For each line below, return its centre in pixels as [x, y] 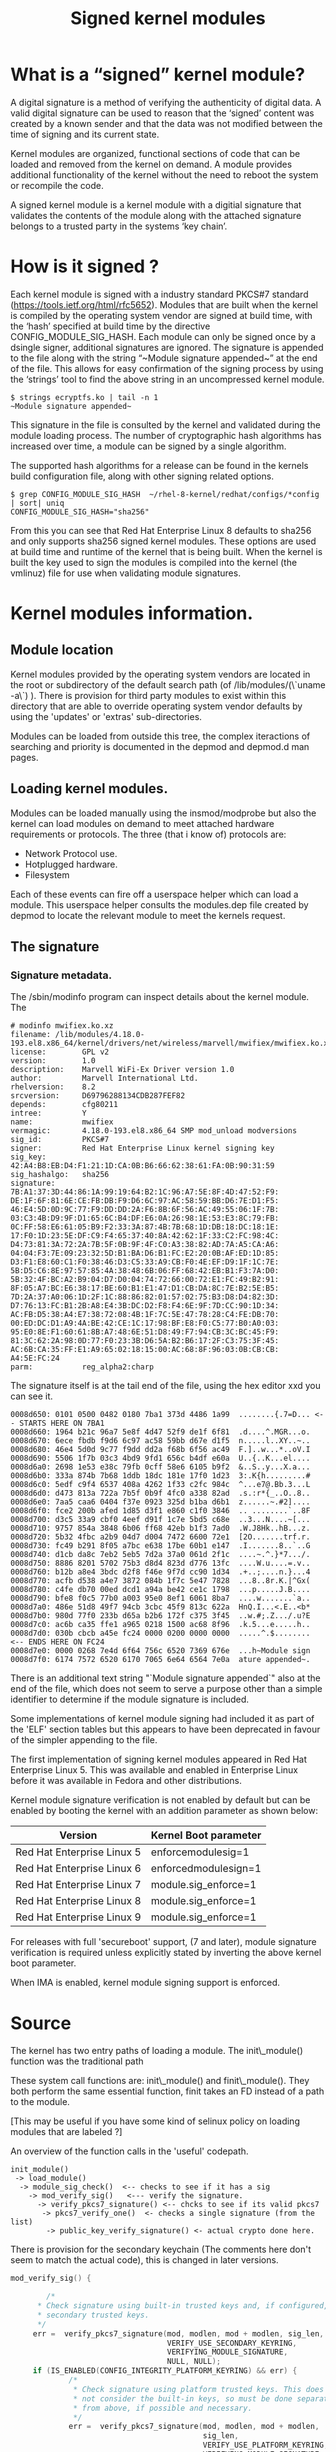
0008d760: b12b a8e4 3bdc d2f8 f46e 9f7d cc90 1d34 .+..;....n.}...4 [160, 1572]
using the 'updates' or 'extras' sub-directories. [106, 716]
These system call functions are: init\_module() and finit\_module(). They [160, 2081]
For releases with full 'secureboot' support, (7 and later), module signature [163, 1942]
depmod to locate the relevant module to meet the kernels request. [148, 915]
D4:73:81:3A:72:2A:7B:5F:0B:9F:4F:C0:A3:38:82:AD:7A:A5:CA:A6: [145, 1245]
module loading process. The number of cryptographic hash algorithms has [166, 435]
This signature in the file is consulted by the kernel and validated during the [165, 424]
